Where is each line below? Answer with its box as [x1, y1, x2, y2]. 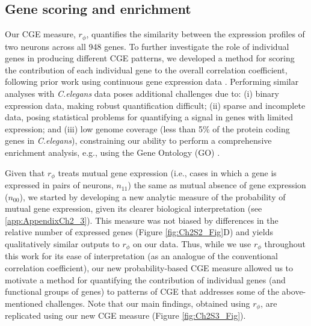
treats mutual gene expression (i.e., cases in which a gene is [58, 166, 277, 179]
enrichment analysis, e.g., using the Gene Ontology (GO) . [5, 146, 220, 158]
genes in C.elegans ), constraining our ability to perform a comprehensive [5, 134, 272, 147]
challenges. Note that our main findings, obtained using [46, 297, 250, 309]
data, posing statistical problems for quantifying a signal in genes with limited [5, 111, 293, 123]
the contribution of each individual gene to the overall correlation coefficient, [5, 63, 288, 76]
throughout [264, 238, 306, 250]
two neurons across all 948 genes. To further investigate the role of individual [5, 40, 289, 52]
